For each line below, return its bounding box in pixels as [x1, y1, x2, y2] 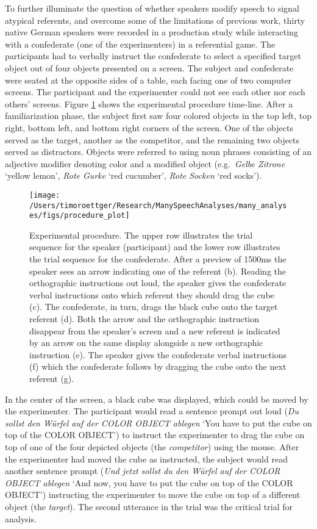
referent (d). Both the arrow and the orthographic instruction [29, 312, 260, 325]
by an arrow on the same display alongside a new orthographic [29, 336, 263, 349]
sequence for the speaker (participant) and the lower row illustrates [29, 240, 280, 253]
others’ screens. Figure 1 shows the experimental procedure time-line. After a [5, 97, 293, 110]
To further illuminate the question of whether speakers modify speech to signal [5, 2, 299, 14]
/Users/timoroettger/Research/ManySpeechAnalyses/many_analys [29, 201, 287, 210]
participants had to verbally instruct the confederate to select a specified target [5, 49, 301, 62]
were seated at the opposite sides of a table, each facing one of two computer [5, 73, 292, 86]
